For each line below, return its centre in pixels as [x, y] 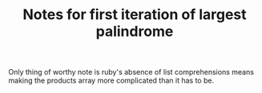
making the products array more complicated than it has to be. [111, 80]
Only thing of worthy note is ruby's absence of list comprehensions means [131, 72]
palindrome [135, 31]
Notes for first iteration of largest [135, 15]
